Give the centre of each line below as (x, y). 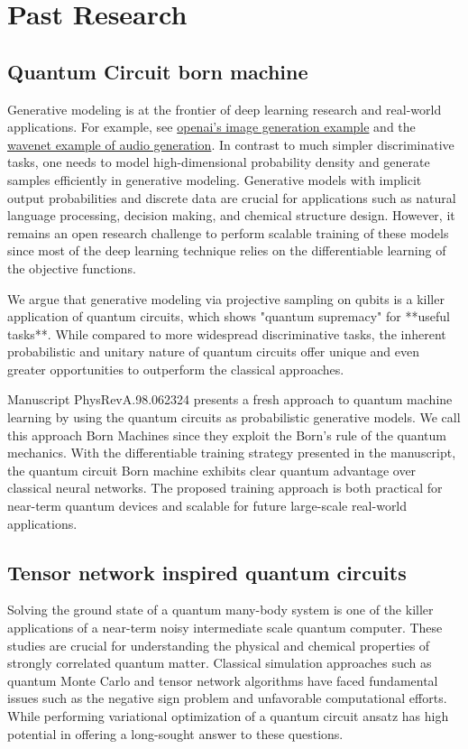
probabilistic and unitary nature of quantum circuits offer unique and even (213, 351)
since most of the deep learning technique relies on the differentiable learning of (227, 250)
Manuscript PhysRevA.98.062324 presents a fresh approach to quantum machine (230, 399)
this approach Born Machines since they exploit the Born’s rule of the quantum (227, 435)
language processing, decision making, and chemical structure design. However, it (231, 215)
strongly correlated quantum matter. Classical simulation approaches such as (220, 663)
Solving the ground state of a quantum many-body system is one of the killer (220, 610)
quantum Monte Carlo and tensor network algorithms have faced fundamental (223, 680)
